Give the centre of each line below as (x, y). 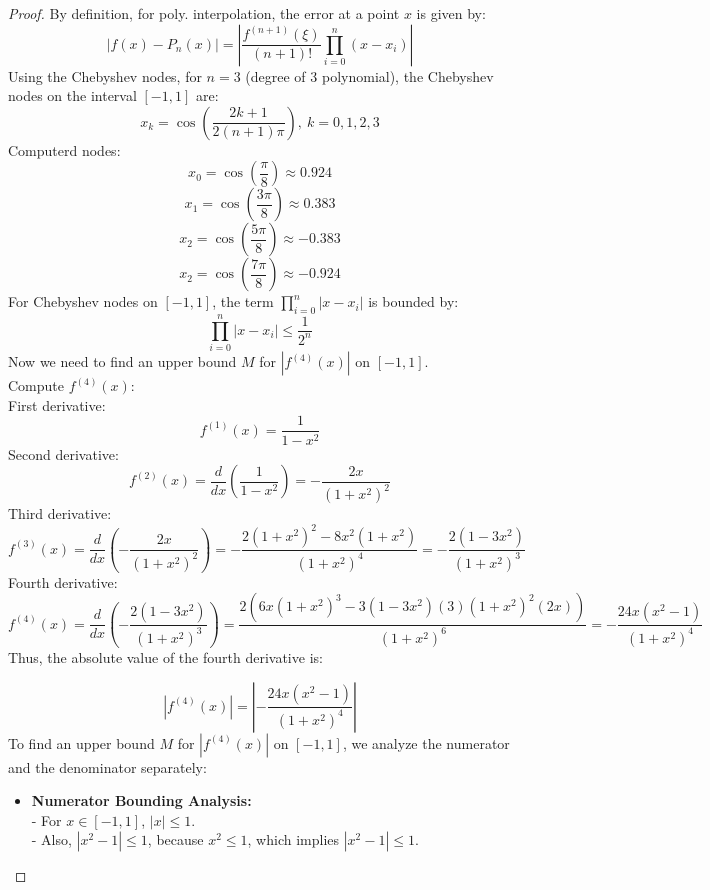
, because (175, 839)
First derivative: (57, 404)
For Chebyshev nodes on (83, 301)
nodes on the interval (72, 95)
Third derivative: (60, 513)
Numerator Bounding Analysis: (141, 800)
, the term (243, 301)
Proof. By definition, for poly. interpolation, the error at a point (204, 13)
